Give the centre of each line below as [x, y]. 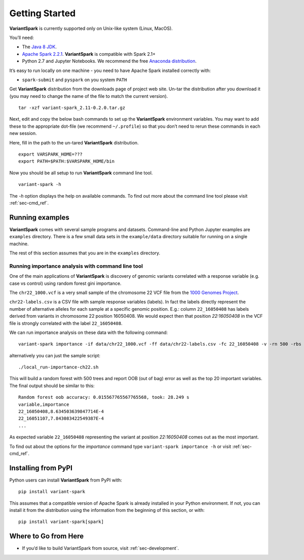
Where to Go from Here [47, 536]
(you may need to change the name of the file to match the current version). [89, 96]
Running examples [39, 217]
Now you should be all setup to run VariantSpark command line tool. [81, 173]
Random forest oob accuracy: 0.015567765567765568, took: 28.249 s [104, 397]
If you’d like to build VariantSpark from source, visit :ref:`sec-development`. [101, 548]
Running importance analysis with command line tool [76, 266]
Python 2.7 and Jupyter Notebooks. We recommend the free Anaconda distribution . [109, 61]
